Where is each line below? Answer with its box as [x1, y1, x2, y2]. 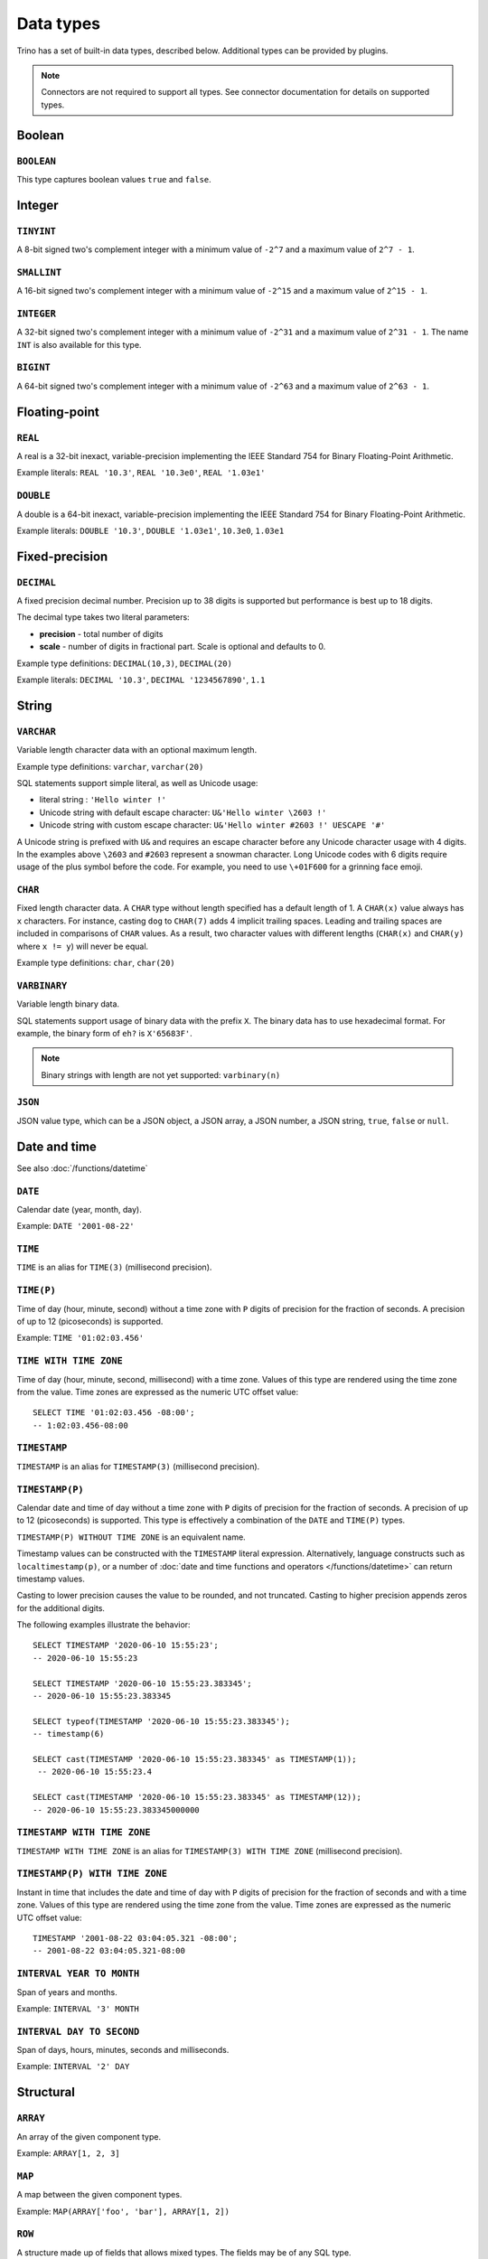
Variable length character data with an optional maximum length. [16, 745, 258, 755]
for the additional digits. [16, 1602, 106, 1613]
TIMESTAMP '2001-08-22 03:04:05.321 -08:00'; [33, 1934, 239, 1943]
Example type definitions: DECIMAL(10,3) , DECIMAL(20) [16, 658, 232, 669]
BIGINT [16, 361, 52, 374]
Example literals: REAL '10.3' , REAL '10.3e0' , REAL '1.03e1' [16, 467, 266, 478]
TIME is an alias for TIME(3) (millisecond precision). [16, 1261, 212, 1273]
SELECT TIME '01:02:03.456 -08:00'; [33, 1408, 195, 1418]
